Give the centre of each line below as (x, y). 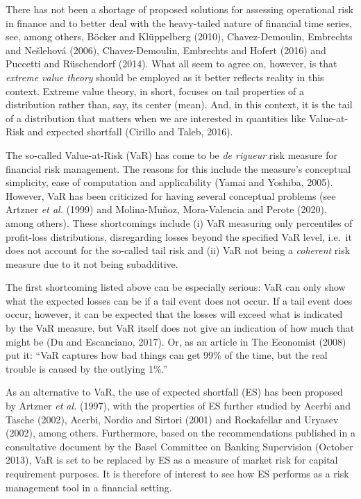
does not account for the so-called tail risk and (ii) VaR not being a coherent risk (178, 250)
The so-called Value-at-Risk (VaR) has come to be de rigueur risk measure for (172, 154)
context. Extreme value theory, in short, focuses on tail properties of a (155, 91)
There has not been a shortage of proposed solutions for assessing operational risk (180, 9)
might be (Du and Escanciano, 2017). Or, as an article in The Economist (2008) (176, 341)
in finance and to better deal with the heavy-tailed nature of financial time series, (179, 23)
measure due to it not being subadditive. (92, 263)
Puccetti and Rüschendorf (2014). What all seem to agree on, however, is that (171, 64)
